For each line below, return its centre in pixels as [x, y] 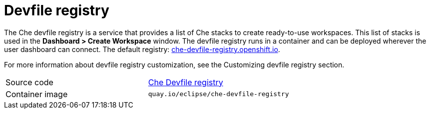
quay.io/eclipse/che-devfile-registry [218, 94]
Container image [37, 94]
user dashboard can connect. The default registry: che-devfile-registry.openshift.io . [142, 49]
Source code [29, 82]
